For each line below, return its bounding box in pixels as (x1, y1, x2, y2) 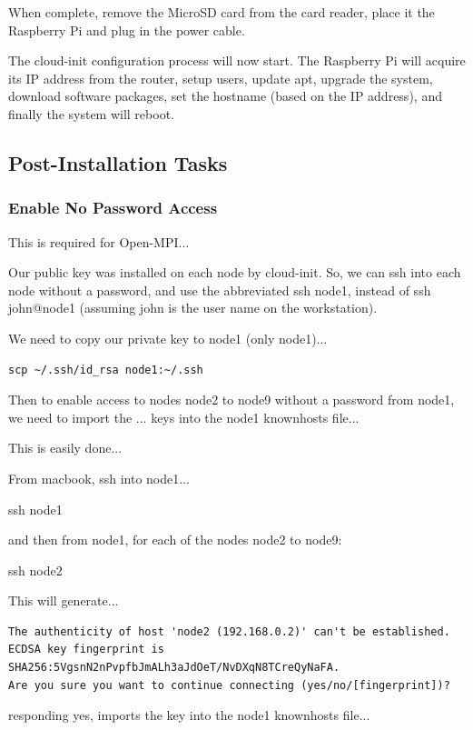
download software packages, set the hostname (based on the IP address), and (8, 86, 442, 105)
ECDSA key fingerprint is (8, 643, 164, 656)
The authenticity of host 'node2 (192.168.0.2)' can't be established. (8, 625, 450, 638)
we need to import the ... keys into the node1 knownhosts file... (8, 407, 360, 426)
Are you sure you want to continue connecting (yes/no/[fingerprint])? (8, 678, 450, 692)
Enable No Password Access (8, 196, 218, 219)
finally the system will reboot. (8, 104, 174, 123)
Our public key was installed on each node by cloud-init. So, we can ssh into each (8, 263, 461, 282)
